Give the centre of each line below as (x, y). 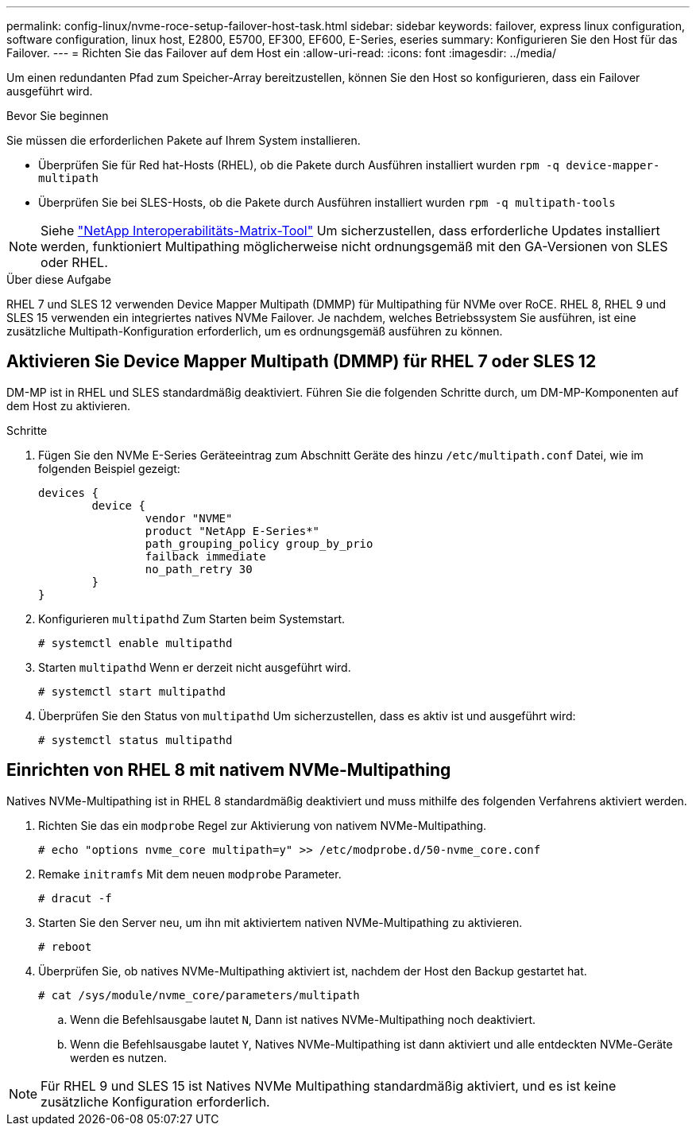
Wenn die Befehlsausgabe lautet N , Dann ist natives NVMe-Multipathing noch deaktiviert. (303, 1019)
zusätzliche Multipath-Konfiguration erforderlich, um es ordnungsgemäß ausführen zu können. (255, 331)
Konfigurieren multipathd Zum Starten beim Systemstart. (192, 618)
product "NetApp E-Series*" (232, 531)
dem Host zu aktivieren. (69, 405)
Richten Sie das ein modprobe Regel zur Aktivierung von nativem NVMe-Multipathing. (263, 825)
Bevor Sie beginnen (58, 116)
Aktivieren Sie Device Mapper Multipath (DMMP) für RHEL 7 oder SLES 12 (302, 362)
